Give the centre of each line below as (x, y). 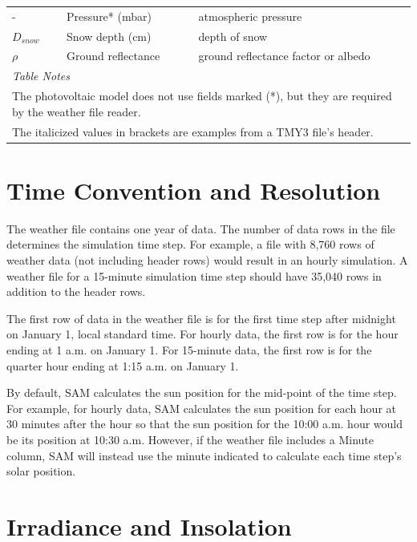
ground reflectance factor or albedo (284, 56)
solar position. (41, 471)
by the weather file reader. (77, 111)
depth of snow (233, 36)
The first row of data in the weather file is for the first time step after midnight (201, 318)
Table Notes (41, 76)
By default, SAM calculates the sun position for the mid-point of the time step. (202, 392)
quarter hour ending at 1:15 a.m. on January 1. (123, 365)
